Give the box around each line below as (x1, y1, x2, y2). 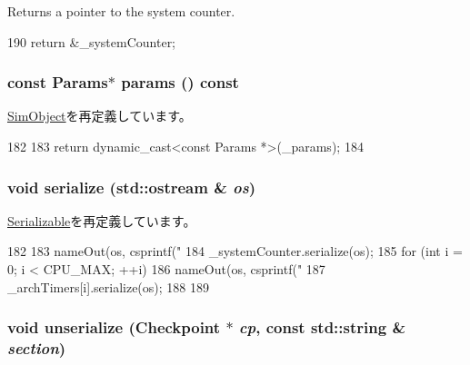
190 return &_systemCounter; (7, 32, 176, 51)
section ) (7, 337, 66, 360)
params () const (121, 71, 239, 94)
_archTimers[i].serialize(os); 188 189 (7, 277, 209, 296)
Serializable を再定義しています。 (7, 211, 196, 230)
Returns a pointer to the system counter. (7, 2, 235, 20)
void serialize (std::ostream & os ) (7, 175, 256, 198)
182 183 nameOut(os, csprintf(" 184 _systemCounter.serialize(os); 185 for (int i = (7, 242, 463, 261)
